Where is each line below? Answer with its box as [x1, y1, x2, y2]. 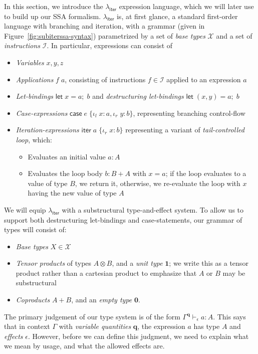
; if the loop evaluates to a [165, 168, 246, 179]
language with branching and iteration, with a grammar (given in [4, 21, 205, 31]
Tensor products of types [16, 258, 92, 268]
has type [193, 321, 220, 331]
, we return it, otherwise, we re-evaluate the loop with [75, 178, 240, 188]
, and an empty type [71, 294, 132, 305]
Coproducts [16, 294, 50, 305]
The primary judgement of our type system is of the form [4, 311, 180, 321]
